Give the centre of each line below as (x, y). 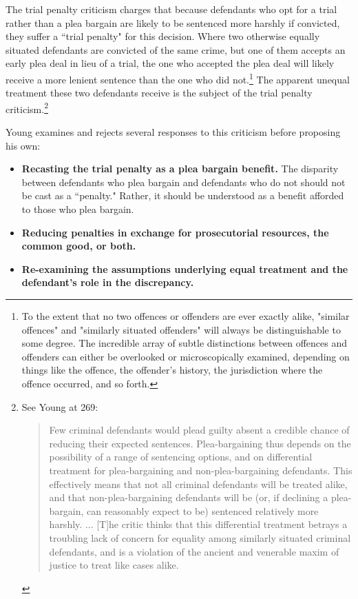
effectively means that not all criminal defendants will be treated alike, (198, 484)
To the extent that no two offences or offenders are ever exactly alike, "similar (186, 316)
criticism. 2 (27, 108)
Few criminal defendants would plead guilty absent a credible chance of (199, 430)
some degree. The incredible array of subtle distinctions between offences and (185, 343)
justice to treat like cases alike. (114, 565)
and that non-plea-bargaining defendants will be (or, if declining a (189, 497)
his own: (23, 145)
